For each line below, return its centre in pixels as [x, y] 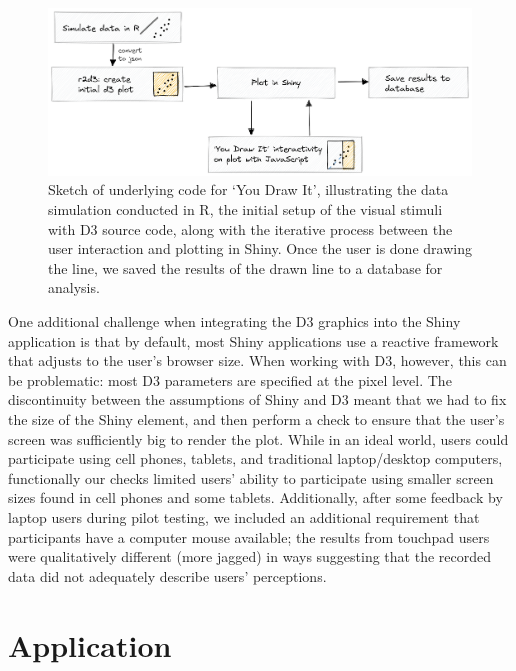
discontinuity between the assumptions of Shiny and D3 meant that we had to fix [257, 399]
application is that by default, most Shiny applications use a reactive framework [253, 340]
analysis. [74, 287]
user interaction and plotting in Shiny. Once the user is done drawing [260, 248]
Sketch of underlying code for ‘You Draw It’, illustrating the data [248, 189]
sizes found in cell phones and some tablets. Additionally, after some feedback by [255, 497]
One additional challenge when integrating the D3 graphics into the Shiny [234, 321]
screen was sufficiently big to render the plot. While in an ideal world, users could [258, 438]
